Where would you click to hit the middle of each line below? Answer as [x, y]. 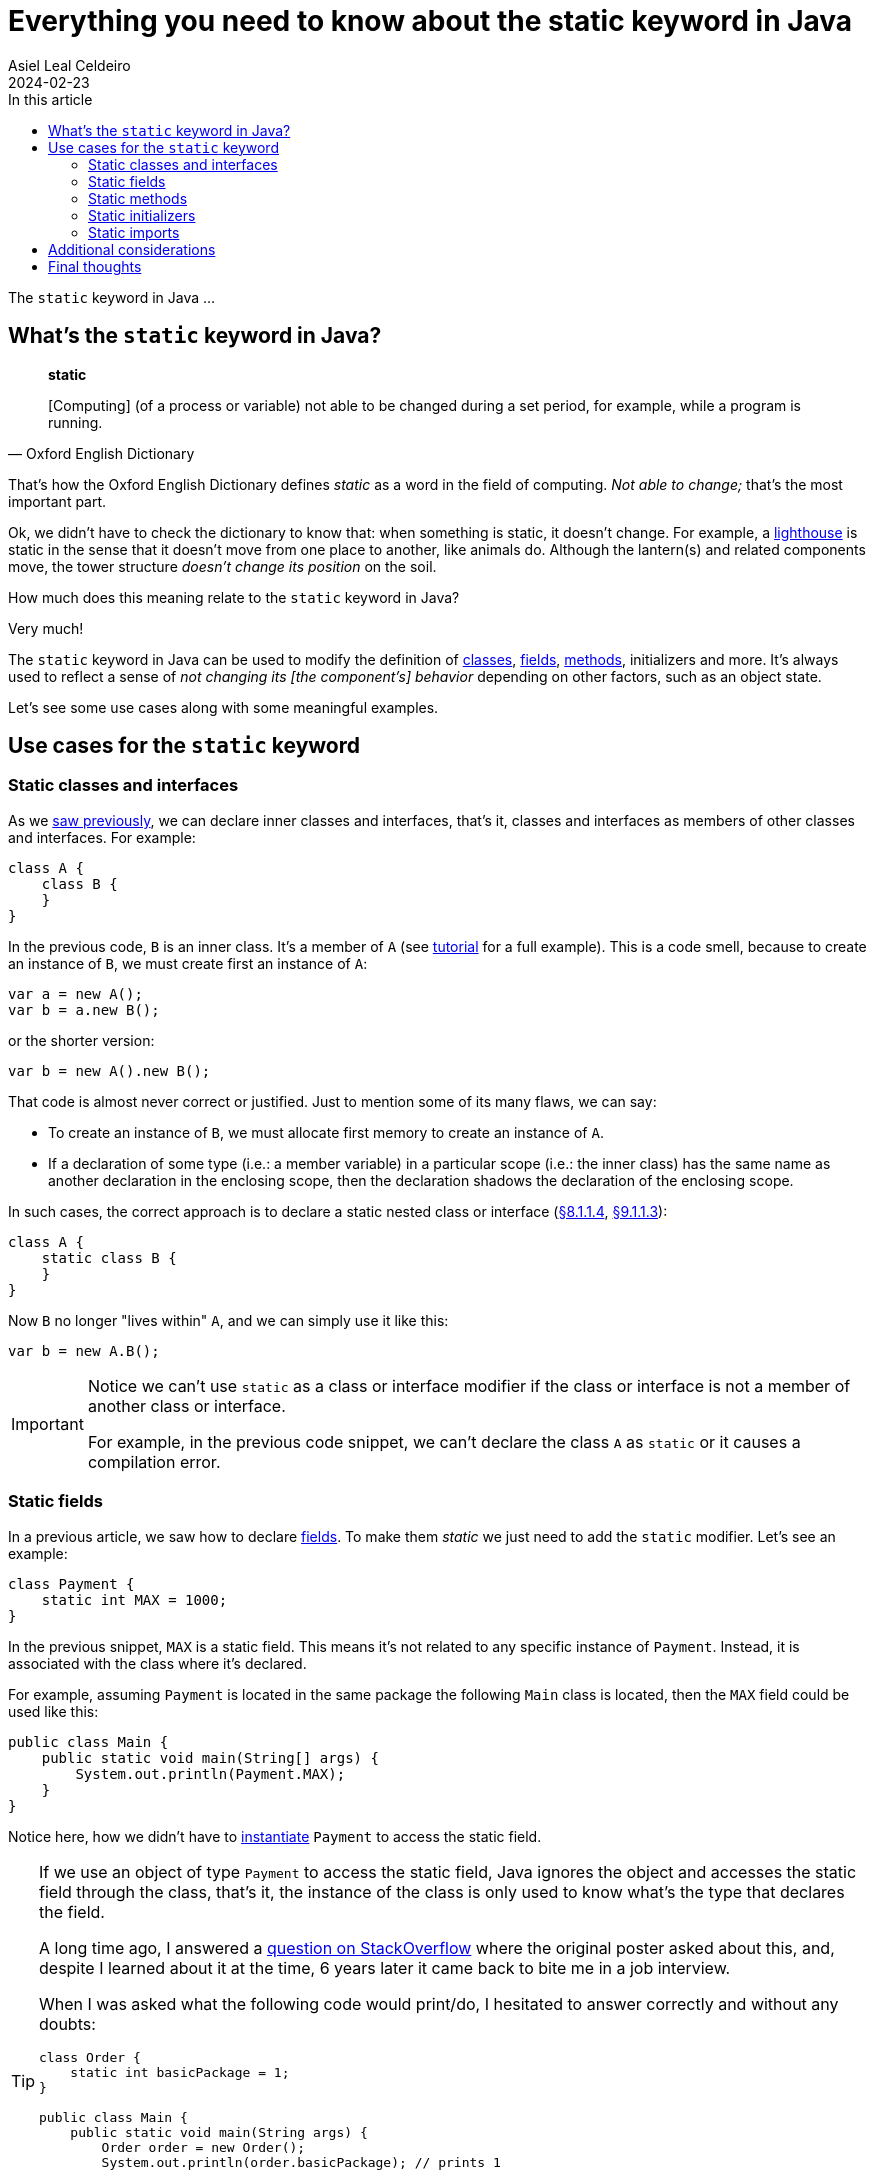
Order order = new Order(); [203, 2147]
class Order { [90, 2057]
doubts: [67, 2023]
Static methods [138, 198]
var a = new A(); [75, 993]
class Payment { [71, 1583]
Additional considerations [132, 249]
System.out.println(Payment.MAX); [210, 1773]
